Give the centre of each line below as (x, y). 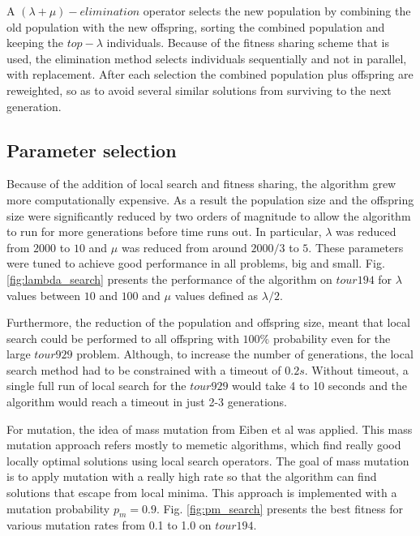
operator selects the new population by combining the (277, 11)
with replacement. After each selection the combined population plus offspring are (210, 74)
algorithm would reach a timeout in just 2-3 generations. (147, 402)
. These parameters (356, 247)
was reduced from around (184, 247)
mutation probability (58, 508)
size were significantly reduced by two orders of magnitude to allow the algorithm (209, 215)
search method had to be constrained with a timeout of (144, 369)
